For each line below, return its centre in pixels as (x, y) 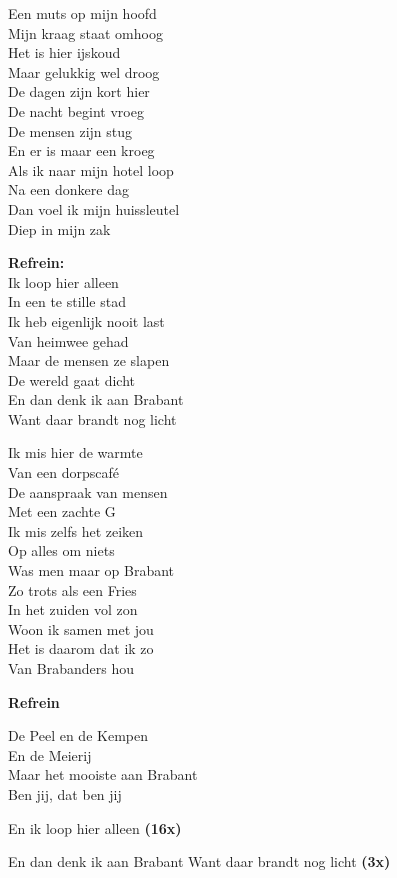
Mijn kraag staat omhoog (85, 32)
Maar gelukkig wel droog (84, 71)
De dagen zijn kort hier (79, 91)
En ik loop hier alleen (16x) (95, 827)
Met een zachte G (62, 511)
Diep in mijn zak (59, 228)
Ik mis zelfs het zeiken (76, 530)
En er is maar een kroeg (81, 150)
